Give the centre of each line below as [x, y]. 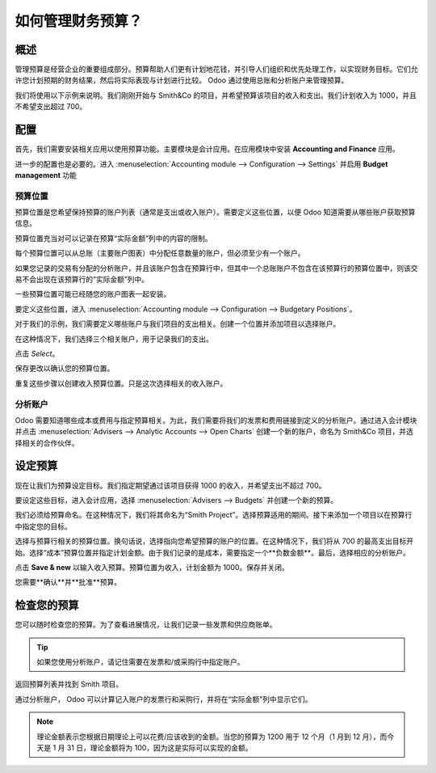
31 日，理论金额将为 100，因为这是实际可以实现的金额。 [160, 747]
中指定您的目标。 [43, 526]
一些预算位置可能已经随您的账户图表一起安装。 [93, 294]
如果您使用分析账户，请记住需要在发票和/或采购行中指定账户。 [141, 662]
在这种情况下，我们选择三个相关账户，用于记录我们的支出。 [114, 339]
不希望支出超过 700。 [51, 107]
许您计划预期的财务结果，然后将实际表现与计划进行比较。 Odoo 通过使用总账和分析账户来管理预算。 [182, 80]
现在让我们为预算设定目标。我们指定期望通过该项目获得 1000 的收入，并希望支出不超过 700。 [170, 485]
